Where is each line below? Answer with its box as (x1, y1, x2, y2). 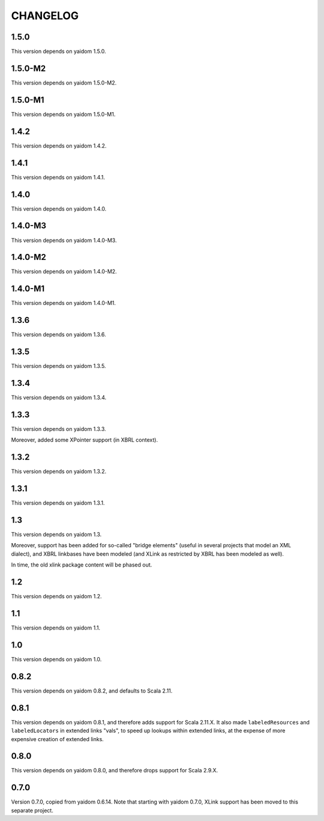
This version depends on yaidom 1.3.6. (11, 331, 106, 338)
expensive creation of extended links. (11, 735, 104, 742)
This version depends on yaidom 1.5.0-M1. (11, 110, 116, 118)
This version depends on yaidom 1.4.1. (11, 173, 105, 181)
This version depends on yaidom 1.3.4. (11, 394, 107, 401)
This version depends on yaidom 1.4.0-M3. (11, 236, 117, 244)
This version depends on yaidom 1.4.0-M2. (11, 268, 117, 275)
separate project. (11, 807, 53, 814)
